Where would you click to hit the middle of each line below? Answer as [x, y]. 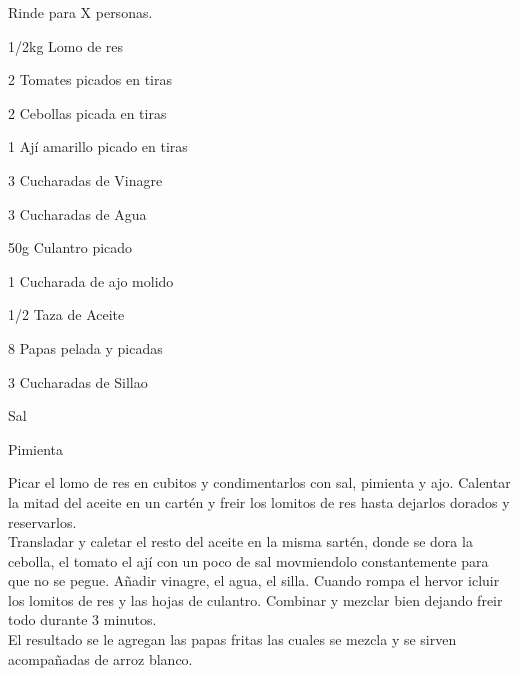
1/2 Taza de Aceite [66, 314]
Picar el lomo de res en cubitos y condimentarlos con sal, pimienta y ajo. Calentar [259, 482]
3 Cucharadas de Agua [77, 213]
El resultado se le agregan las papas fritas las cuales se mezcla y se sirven [232, 639]
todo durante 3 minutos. [82, 619]
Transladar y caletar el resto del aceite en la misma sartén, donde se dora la [240, 541]
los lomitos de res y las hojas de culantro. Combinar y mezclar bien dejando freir [255, 599]
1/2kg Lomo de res [66, 45]
